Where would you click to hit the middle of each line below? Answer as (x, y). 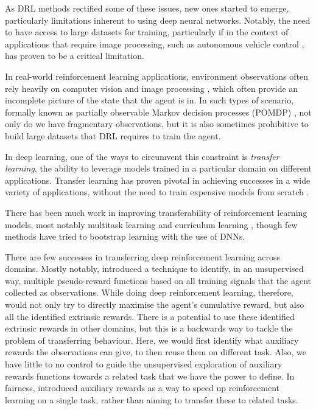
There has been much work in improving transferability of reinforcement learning (156, 212)
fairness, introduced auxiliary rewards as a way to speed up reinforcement (142, 388)
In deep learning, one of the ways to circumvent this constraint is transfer (142, 156)
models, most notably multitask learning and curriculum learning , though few (151, 224)
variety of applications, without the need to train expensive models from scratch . (157, 192)
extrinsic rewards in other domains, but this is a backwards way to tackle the (149, 328)
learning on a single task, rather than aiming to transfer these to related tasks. (152, 399)
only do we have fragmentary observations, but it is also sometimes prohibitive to (157, 124)
